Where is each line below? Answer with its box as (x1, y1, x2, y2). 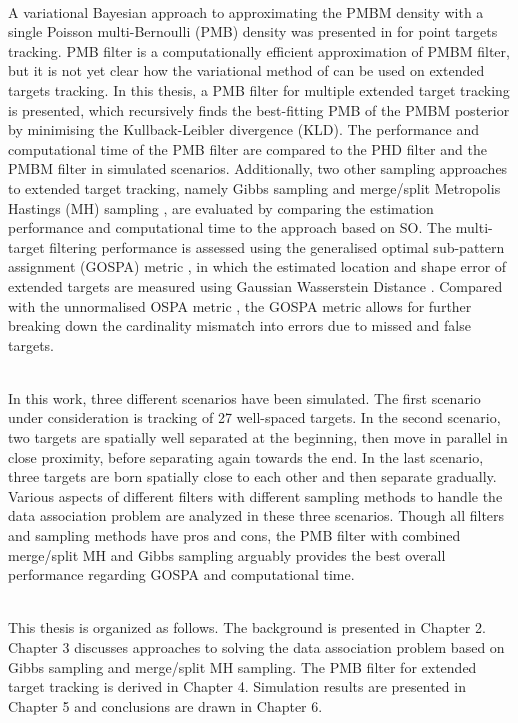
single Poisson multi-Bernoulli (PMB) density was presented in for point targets (8, 21, 498, 42)
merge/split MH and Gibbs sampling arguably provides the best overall (8, 544, 446, 565)
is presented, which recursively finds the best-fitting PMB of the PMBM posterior (8, 99, 510, 120)
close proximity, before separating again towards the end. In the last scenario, (8, 446, 484, 467)
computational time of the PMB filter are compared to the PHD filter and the (8, 138, 487, 159)
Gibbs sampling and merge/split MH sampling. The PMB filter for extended (8, 656, 477, 677)
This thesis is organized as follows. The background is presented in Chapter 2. (8, 617, 486, 638)
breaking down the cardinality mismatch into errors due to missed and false (8, 315, 471, 336)
